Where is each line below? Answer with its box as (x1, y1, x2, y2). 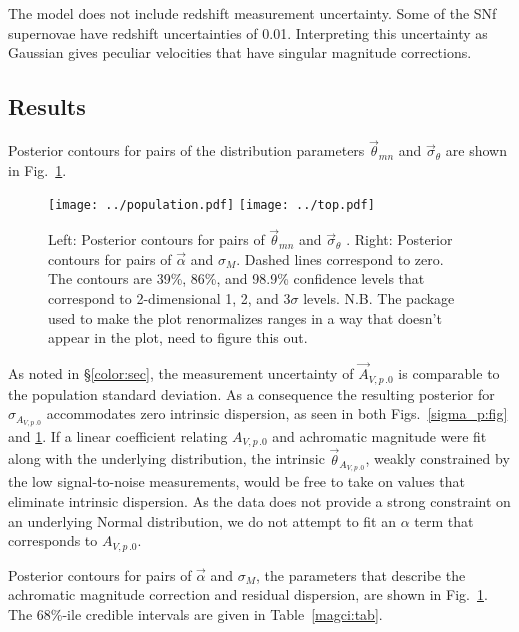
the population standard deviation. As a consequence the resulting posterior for (8, 383, 495, 404)
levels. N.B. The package (303, 288, 455, 309)
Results (8, 91, 86, 122)
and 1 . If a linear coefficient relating (8, 425, 228, 446)
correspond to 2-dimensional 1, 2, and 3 (48, 288, 291, 309)
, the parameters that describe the (256, 564, 466, 585)
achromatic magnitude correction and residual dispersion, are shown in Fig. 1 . (8, 584, 488, 605)
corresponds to (8, 530, 98, 551)
